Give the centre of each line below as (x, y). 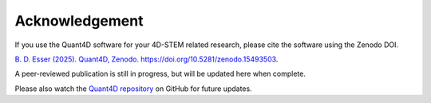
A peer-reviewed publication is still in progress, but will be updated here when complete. (160, 74)
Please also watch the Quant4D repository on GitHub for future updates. (133, 89)
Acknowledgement (79, 21)
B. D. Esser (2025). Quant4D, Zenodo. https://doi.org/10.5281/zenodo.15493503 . (146, 59)
